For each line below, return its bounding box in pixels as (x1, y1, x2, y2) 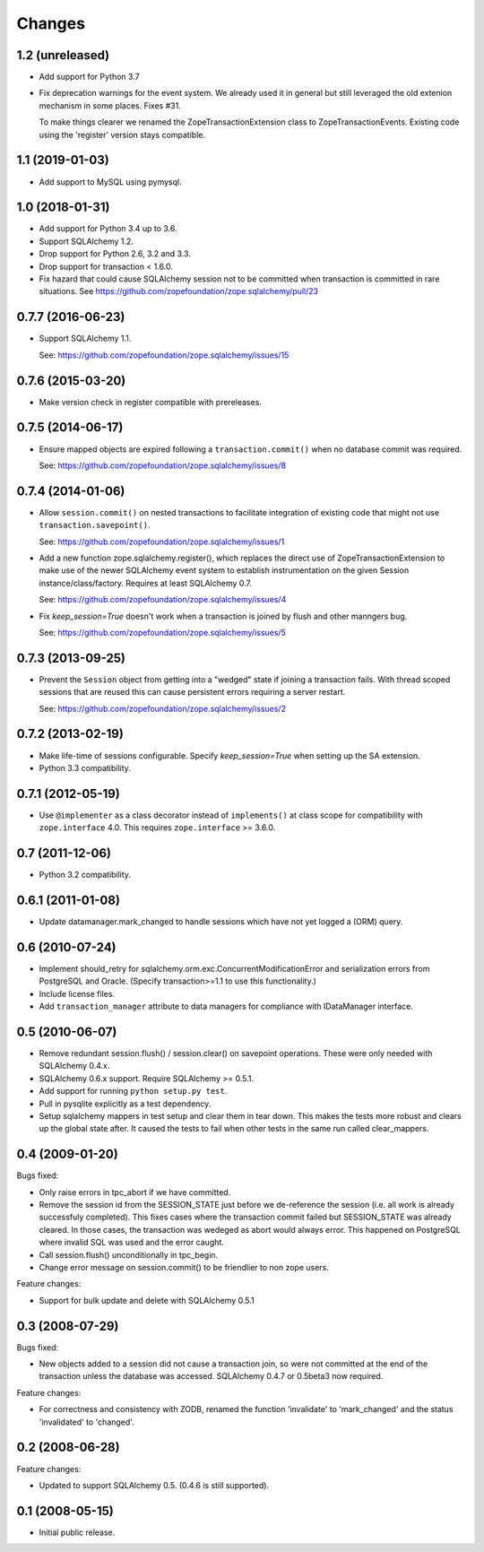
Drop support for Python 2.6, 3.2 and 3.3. (39, 248, 192, 259)
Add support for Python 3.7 (39, 72, 140, 82)
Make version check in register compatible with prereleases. (39, 396, 262, 407)
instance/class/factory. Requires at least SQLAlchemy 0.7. (39, 577, 253, 588)
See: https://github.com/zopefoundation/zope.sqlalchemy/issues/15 (39, 350, 290, 360)
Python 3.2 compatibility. (39, 870, 132, 880)
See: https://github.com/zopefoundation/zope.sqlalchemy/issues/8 (39, 460, 287, 471)
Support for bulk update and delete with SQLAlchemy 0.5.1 (39, 1295, 255, 1305)
